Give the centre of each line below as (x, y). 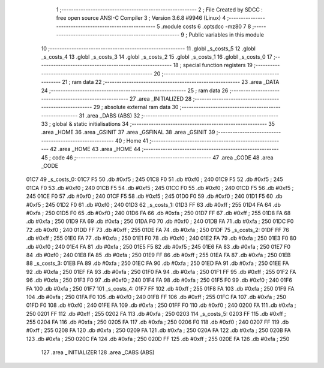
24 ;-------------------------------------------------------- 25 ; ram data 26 (135, 91)
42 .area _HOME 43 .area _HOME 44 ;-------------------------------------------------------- (164, 149)
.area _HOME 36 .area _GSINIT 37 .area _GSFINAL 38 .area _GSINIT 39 (128, 132)
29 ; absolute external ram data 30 (136, 107)
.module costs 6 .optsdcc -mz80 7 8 (206, 26)
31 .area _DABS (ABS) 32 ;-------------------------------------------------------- (178, 115)
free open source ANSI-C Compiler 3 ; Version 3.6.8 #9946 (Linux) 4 (141, 18)
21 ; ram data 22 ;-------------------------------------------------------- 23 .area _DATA (171, 82)
